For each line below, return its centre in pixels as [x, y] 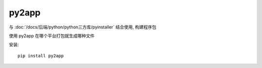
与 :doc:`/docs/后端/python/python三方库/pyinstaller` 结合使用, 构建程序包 [83, 27]
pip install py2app [41, 56]
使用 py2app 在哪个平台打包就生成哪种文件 [52, 36]
